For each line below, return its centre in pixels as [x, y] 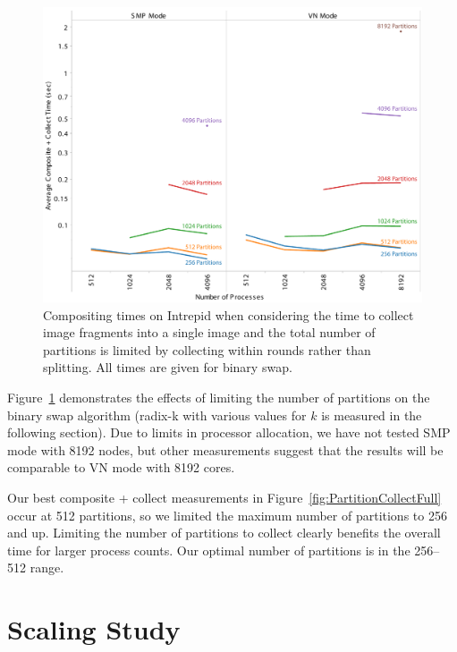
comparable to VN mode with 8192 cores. [121, 467]
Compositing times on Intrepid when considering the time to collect [228, 314]
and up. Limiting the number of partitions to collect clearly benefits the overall [224, 533]
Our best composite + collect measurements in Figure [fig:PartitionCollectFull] [224, 497]
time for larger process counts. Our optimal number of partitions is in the [209, 550]
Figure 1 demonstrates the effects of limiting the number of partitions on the [219, 397]
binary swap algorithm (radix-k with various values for [157, 415]
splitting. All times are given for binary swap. [168, 367]
